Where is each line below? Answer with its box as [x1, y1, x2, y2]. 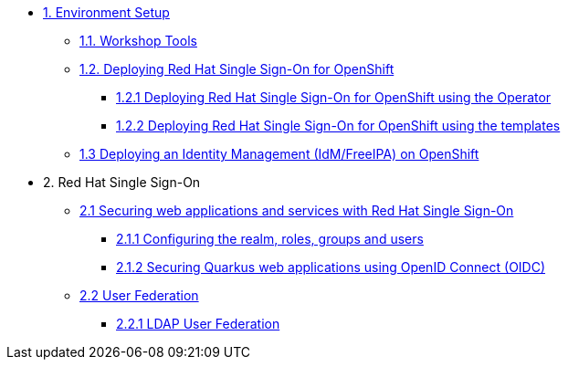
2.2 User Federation [79, 288, 199, 303]
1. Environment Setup [43, 5, 170, 20]
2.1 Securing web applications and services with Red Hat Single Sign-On [79, 203, 514, 218]
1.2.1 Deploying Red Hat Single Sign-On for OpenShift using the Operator [116, 89, 552, 105]
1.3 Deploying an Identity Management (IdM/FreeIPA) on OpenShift [79, 146, 479, 162]
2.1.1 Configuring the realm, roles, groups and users [116, 231, 424, 246]
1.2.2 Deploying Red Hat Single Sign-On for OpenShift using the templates [116, 118, 561, 133]
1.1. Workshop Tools [79, 33, 197, 48]
